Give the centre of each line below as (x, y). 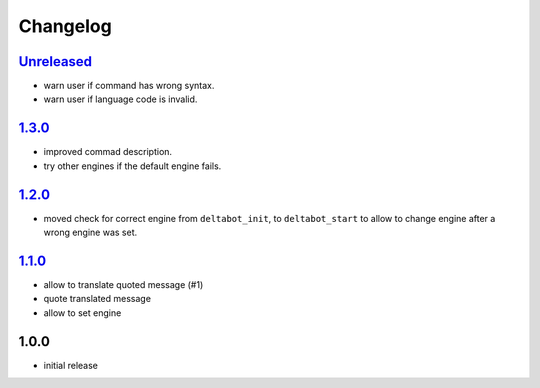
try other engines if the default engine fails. (132, 166)
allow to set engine (82, 312)
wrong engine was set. (90, 232)
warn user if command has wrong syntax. (129, 86)
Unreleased (55, 61)
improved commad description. (108, 152)
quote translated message (97, 299)
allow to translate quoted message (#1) (123, 284)
